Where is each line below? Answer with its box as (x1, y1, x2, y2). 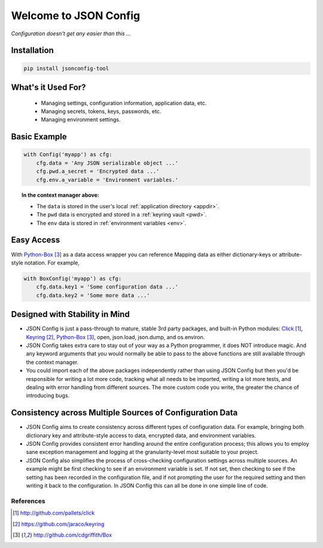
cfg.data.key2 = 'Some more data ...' (36, 292, 150, 299)
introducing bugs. (26, 392, 70, 399)
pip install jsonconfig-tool (23, 65, 109, 72)
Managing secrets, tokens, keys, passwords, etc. (41, 108, 161, 115)
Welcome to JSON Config (11, 9, 141, 22)
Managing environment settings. (41, 116, 121, 123)
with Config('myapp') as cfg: (23, 151, 112, 158)
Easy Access (11, 235, 60, 245)
